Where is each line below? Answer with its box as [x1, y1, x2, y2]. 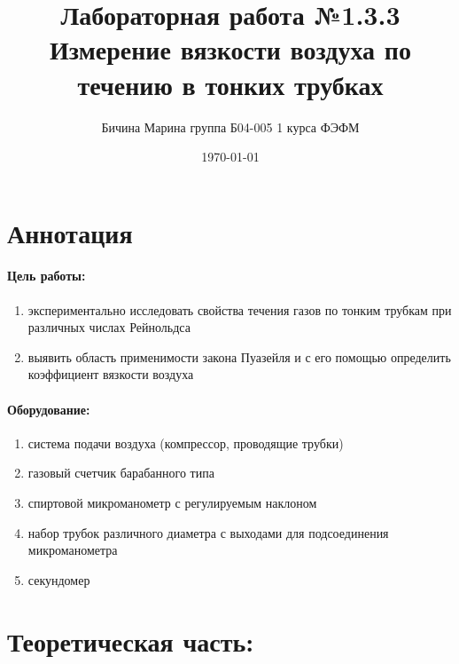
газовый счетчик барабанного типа [27, 463, 214, 482]
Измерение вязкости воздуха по [50, 31, 411, 67]
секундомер [27, 570, 90, 589]
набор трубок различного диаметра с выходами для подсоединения [27, 523, 389, 541]
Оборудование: [7, 399, 90, 418]
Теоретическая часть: [7, 622, 254, 659]
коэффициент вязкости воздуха [27, 365, 194, 383]
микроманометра [27, 541, 118, 559]
